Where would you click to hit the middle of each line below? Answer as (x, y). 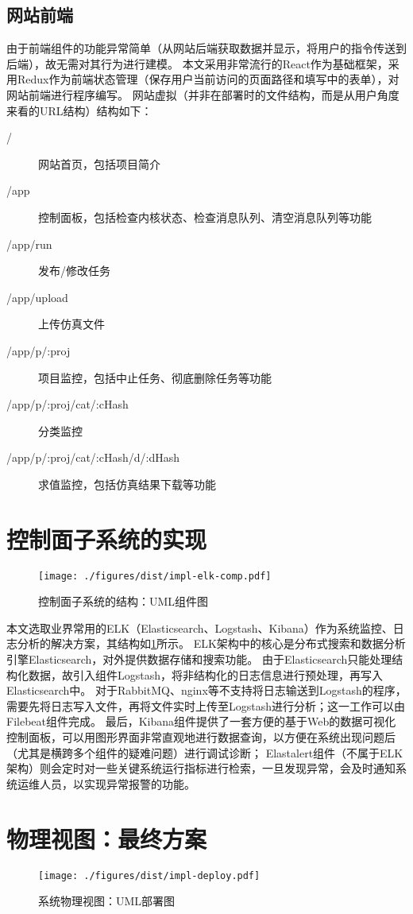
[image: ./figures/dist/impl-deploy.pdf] (149, 875)
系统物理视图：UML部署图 (107, 901)
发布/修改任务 (74, 271)
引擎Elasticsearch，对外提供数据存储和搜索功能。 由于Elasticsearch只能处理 (199, 659)
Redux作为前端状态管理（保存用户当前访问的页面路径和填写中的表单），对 (208, 79)
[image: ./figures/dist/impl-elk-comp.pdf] (155, 576)
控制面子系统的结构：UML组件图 (124, 601)
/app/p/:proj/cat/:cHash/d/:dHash (93, 457)
